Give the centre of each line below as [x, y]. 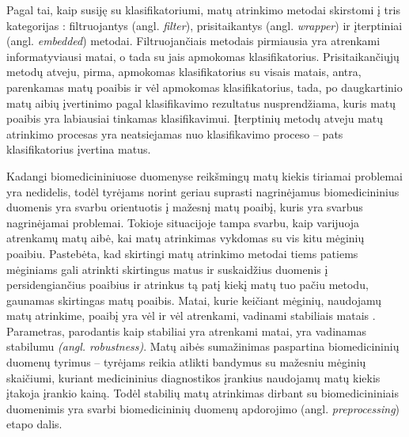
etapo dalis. [34, 424]
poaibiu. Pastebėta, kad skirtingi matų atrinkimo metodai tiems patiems [182, 253]
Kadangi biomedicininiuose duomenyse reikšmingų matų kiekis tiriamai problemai [204, 175]
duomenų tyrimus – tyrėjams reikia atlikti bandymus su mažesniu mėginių [186, 362]
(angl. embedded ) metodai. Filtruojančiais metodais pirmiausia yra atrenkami [193, 41]
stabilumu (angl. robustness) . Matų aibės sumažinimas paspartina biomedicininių [203, 346]
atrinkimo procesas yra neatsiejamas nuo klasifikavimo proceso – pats [175, 133]
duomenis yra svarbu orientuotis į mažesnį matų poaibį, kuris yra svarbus [185, 207]
